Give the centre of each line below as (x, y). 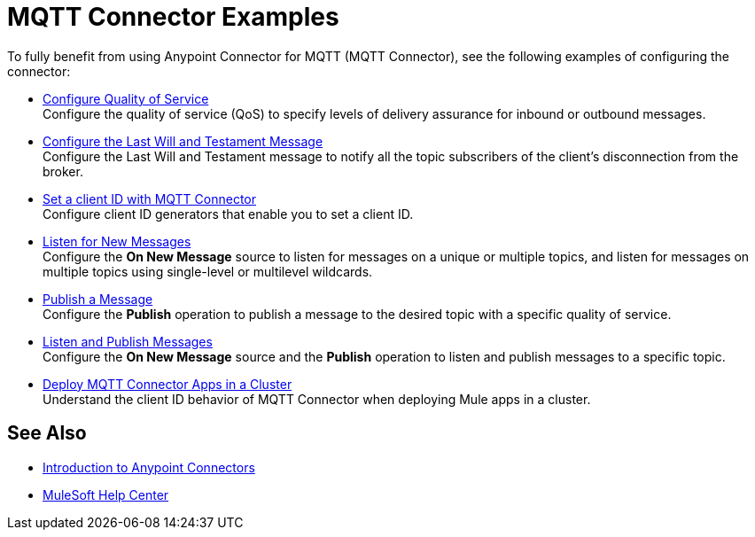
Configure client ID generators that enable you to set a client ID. (228, 214)
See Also (47, 433)
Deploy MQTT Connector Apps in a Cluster (167, 384)
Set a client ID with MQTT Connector (150, 198)
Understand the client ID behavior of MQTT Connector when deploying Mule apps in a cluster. (317, 399)
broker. (63, 171)
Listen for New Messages (117, 241)
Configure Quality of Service (126, 98)
